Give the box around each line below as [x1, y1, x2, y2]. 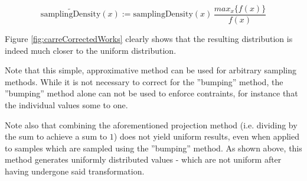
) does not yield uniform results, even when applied [113, 130, 299, 143]
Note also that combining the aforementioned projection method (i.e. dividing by [5, 118, 298, 131]
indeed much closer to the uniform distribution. [5, 44, 177, 56]
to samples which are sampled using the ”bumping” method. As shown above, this [5, 141, 302, 154]
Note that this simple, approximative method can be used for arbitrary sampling [5, 64, 297, 76]
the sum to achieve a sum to [5, 130, 107, 143]
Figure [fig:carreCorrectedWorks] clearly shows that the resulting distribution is [5, 33, 293, 45]
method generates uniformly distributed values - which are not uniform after [5, 153, 282, 166]
